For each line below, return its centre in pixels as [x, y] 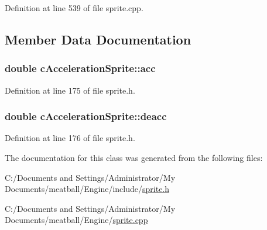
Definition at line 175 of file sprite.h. [70, 90]
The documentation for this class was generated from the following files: [134, 157]
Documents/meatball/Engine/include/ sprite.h [87, 189]
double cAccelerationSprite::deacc [86, 116]
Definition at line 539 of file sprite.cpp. [74, 8]
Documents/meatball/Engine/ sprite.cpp [76, 220]
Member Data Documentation [98, 39]
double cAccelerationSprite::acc [80, 68]
